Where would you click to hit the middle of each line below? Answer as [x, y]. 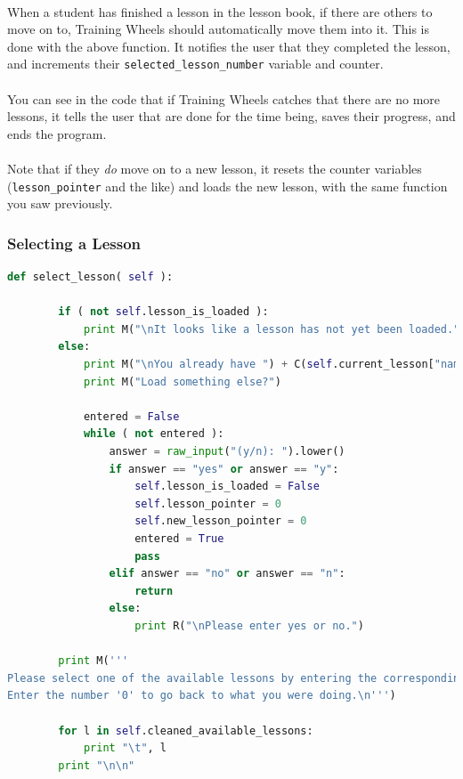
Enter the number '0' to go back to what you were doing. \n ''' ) [202, 696]
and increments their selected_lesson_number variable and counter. [195, 64]
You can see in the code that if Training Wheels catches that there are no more [224, 98]
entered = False [131, 416]
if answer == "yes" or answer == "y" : [224, 469]
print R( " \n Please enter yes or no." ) [249, 625]
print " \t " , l [125, 748]
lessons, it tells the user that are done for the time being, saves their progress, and [231, 116]
